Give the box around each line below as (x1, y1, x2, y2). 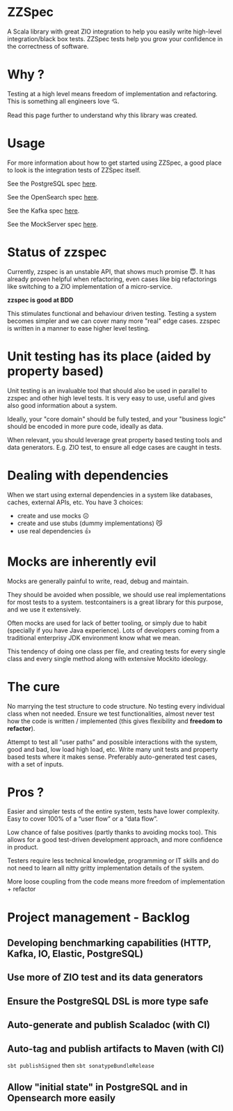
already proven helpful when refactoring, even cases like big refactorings (7, 275, 217, 283)
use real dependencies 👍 (17, 527, 91, 535)
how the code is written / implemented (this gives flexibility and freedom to (7, 716, 223, 725)
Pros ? (7, 784, 45, 800)
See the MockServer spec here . (7, 220, 99, 228)
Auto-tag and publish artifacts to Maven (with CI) (7, 1043, 225, 1055)
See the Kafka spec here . (7, 206, 80, 215)
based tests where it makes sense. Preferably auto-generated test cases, (7, 753, 218, 761)
